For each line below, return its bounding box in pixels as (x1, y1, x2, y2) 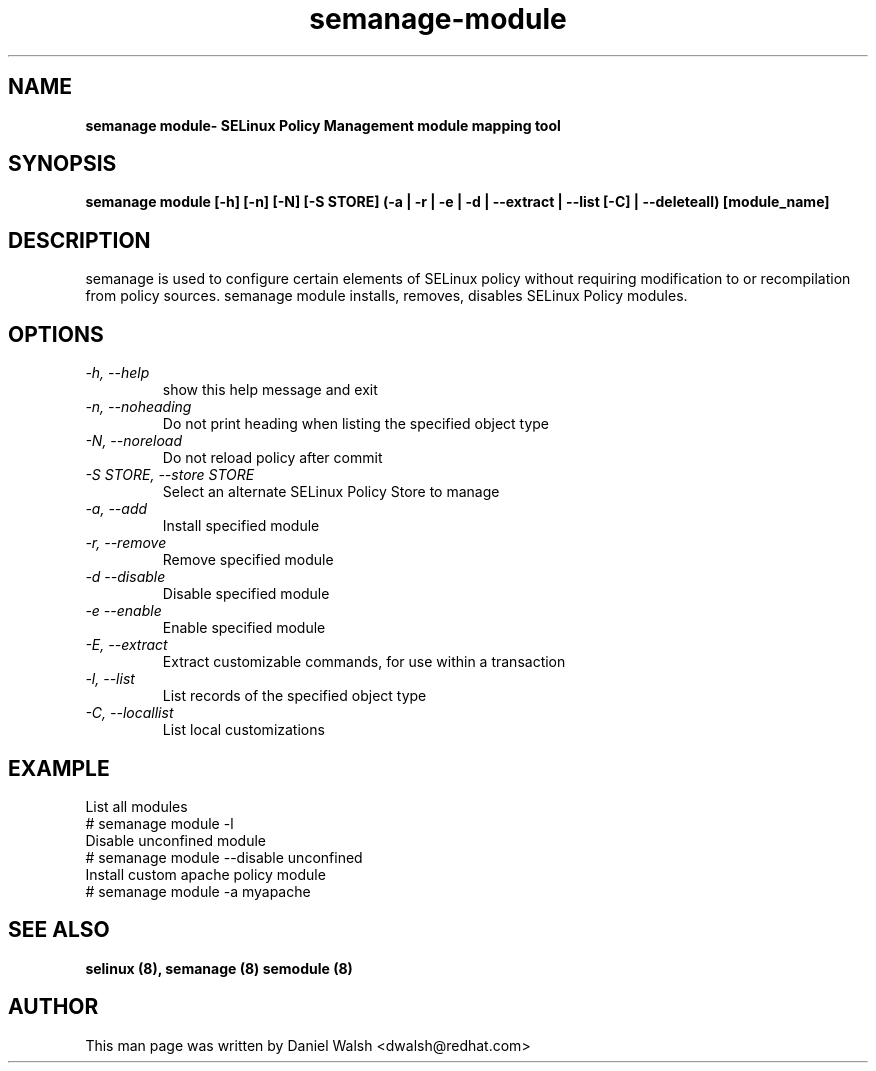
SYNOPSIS (8, 151, 117, 177)
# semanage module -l (85, 814, 234, 832)
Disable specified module (162, 585, 330, 603)
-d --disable (85, 568, 166, 586)
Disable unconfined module (85, 831, 266, 849)
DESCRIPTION (8, 227, 151, 253)
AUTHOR (8, 994, 99, 1020)
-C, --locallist (85, 704, 174, 722)
